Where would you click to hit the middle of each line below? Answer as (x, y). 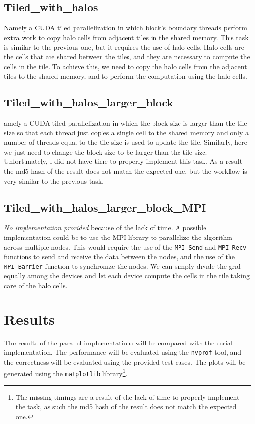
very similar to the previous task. (54, 180)
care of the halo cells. (36, 285)
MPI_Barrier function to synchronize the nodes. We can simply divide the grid (122, 266)
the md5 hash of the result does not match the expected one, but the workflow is (126, 171)
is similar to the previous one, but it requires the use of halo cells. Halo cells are (124, 47)
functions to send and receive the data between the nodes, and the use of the (119, 256)
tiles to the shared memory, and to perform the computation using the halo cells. (126, 76)
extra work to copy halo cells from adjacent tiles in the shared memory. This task (126, 37)
